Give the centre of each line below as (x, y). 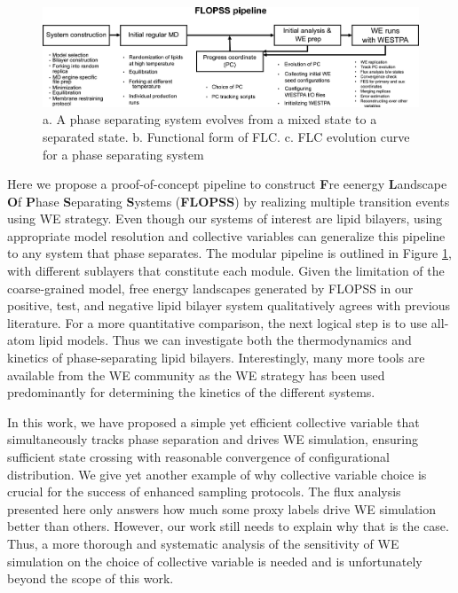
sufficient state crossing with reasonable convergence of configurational (199, 457)
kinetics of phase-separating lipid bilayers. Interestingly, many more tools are (216, 358)
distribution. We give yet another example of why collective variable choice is (217, 474)
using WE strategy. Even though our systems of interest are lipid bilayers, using (225, 218)
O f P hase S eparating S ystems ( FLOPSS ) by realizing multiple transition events (229, 201)
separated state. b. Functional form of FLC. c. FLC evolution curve (226, 136)
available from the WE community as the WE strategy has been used (196, 375)
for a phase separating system (123, 154)
